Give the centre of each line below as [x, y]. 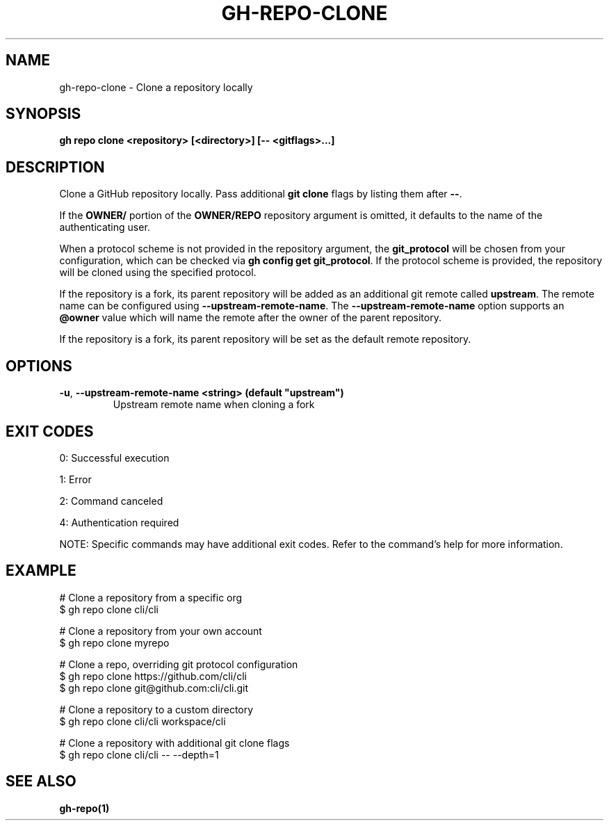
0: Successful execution [114, 457]
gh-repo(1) [84, 808]
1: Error [75, 479]
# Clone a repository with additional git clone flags [174, 743]
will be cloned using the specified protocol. [158, 273]
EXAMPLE [41, 571]
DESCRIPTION [55, 167]
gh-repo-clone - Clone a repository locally [156, 87]
